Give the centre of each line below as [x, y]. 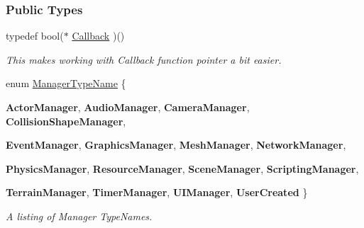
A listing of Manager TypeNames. [79, 216]
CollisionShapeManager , [66, 121]
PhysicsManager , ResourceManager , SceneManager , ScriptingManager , [182, 168]
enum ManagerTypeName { [66, 83]
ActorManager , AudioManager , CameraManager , [128, 107]
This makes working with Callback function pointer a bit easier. [144, 59]
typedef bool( [35, 36]
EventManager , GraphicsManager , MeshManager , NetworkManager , [176, 145]
